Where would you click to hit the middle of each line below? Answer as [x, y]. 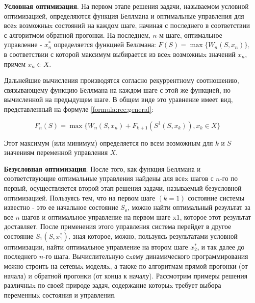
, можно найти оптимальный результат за [189, 207]
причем [15, 63]
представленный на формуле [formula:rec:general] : [79, 109]
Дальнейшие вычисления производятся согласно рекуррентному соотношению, [122, 80]
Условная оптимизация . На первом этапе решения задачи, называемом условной [127, 6]
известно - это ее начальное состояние [61, 207]
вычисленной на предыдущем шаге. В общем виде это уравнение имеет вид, [118, 99]
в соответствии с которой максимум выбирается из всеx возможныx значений [120, 54]
